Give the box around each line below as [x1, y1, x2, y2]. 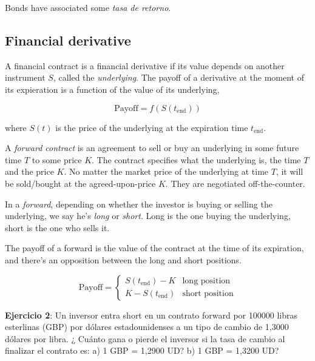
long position [182, 277, 231, 285]
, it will [276, 165, 303, 178]
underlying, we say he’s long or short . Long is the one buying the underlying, [5, 209, 291, 222]
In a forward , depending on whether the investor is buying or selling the [5, 197, 273, 210]
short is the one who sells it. [5, 221, 110, 234]
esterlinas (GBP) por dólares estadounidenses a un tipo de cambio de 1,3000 [5, 320, 289, 333]
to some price [32, 153, 82, 166]
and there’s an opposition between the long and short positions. [5, 253, 242, 266]
